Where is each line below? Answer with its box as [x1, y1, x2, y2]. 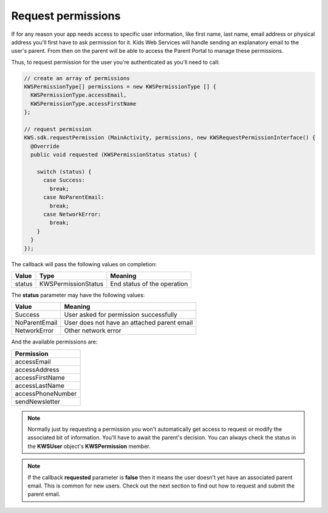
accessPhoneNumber [15, 389, 77, 398]
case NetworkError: [43, 210, 101, 218]
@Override [30, 143, 60, 150]
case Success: [43, 177, 85, 184]
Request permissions [11, 9, 121, 22]
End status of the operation [110, 280, 188, 288]
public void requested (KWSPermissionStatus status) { [30, 151, 197, 158]
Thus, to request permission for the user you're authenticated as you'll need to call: [11, 58, 220, 66]
